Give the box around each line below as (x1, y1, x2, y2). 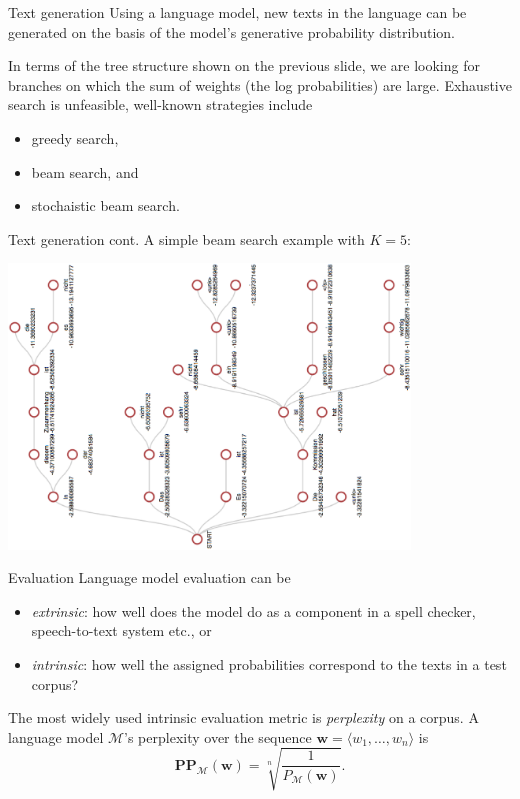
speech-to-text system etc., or (31, 620, 212, 641)
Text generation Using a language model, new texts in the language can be (8, 2, 467, 22)
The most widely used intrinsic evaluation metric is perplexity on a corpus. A (8, 707, 479, 728)
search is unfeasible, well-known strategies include (8, 94, 313, 115)
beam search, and (31, 161, 139, 182)
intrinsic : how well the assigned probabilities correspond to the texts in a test (31, 653, 507, 674)
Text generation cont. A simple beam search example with (8, 228, 365, 249)
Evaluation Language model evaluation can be (8, 567, 291, 588)
